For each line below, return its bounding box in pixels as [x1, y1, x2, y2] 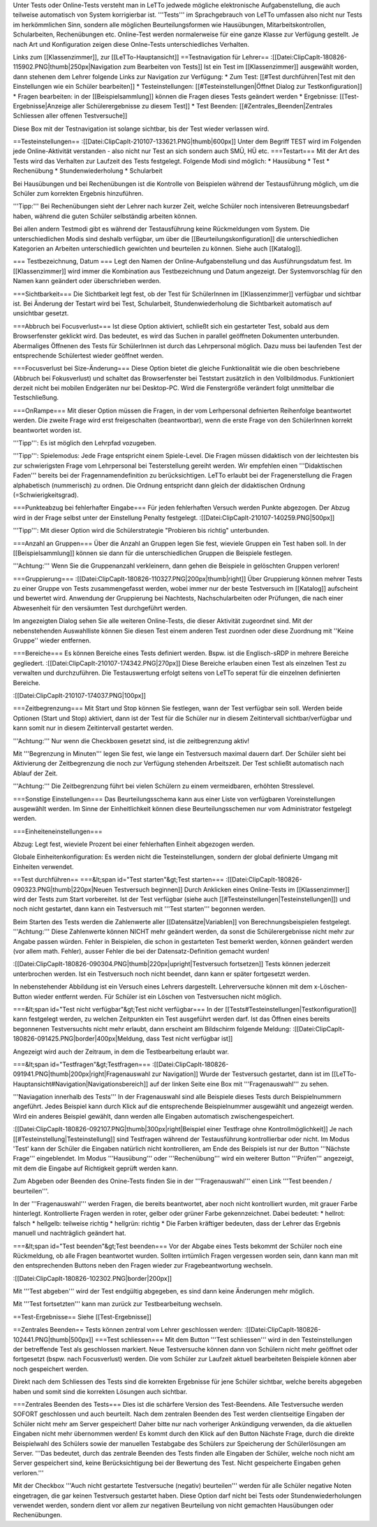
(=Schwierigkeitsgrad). [13, 490, 80, 499]
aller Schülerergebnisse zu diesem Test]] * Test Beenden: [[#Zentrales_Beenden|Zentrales [72, 101, 333, 110]
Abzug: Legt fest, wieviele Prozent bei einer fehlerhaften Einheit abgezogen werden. [13, 840, 255, 849]
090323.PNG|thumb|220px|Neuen [13, 885, 113, 894]
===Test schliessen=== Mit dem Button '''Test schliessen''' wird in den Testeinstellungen [94, 1335, 353, 1344]
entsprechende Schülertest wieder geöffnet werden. [13, 351, 164, 359]
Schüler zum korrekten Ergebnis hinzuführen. [13, 189, 144, 198]
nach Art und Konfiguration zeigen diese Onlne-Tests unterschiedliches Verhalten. [13, 40, 249, 48]
